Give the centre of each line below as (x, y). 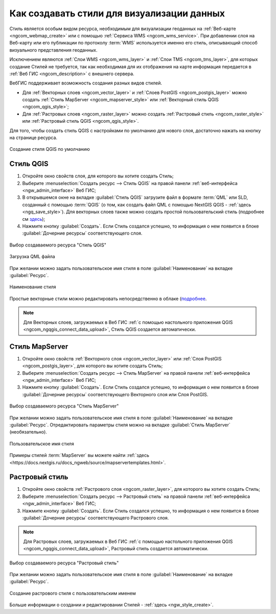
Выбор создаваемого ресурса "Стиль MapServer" (64, 406)
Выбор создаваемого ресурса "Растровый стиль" (64, 563)
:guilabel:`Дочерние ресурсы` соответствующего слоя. (82, 233)
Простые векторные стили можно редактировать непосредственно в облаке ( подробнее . (108, 299)
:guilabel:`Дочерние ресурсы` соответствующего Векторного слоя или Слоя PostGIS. (115, 394)
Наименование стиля (33, 287)
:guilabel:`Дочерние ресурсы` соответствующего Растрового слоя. (96, 518)
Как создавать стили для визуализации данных (117, 13)
